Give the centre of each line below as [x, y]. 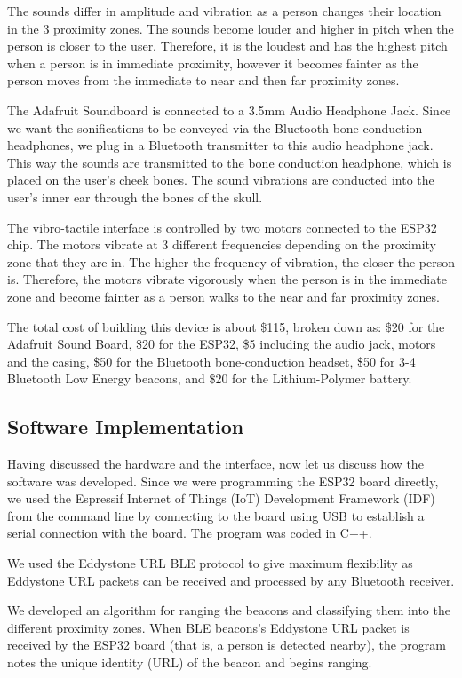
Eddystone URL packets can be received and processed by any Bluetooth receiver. [231, 580]
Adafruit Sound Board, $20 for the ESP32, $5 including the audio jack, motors [222, 344]
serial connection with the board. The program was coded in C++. [190, 533]
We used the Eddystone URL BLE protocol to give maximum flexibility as [210, 563]
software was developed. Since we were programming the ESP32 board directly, [223, 481]
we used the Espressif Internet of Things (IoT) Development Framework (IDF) [221, 498]
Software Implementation [126, 426]
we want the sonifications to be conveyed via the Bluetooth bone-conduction [215, 127]
